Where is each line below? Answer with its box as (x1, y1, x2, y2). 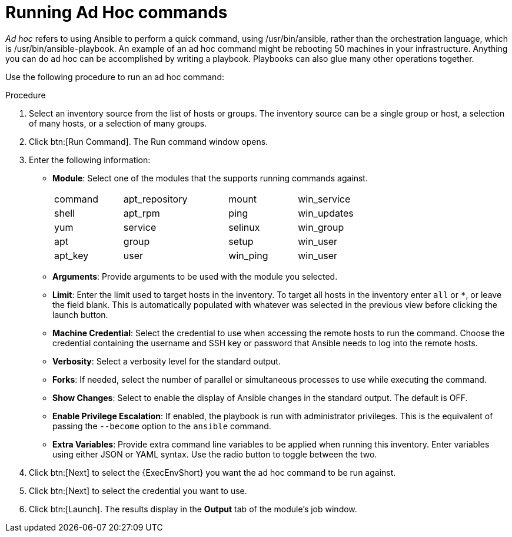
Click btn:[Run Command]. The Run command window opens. (29, 136, 268, 147)
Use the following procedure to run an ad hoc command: (5, 71, 224, 82)
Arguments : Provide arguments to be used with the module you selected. (52, 271, 338, 281)
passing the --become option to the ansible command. (52, 420, 271, 431)
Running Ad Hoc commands (5, 2, 228, 22)
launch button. (52, 309, 108, 320)
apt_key (54, 249, 89, 261)
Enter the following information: (29, 154, 151, 165)
